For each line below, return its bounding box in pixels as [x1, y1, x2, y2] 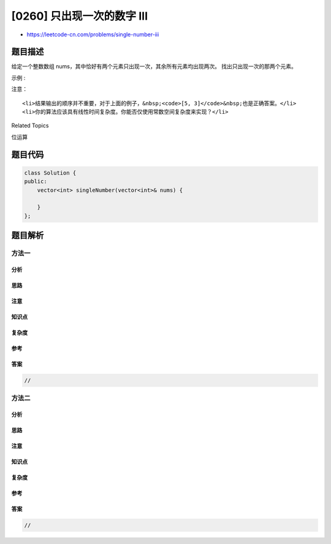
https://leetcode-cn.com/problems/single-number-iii [26, 31, 159, 38]
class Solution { [24, 169, 77, 176]
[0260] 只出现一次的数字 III [11, 9, 148, 23]
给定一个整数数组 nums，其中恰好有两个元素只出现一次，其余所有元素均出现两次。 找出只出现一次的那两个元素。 [11, 63, 297, 70]
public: [24, 178, 47, 185]
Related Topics [11, 122, 49, 129]
